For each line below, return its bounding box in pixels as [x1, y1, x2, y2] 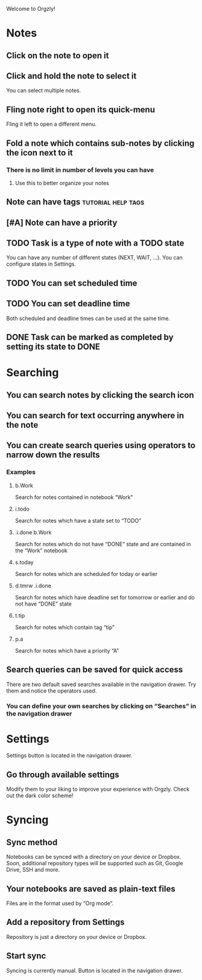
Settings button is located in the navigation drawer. [6, 752, 133, 759]
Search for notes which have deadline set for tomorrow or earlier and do [14, 593, 195, 601]
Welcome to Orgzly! [6, 5, 55, 12]
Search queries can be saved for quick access [6, 665, 183, 675]
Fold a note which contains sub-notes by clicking [6, 138, 195, 148]
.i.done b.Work [14, 529, 52, 536]
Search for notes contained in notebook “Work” [14, 493, 133, 501]
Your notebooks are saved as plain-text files [6, 883, 176, 894]
